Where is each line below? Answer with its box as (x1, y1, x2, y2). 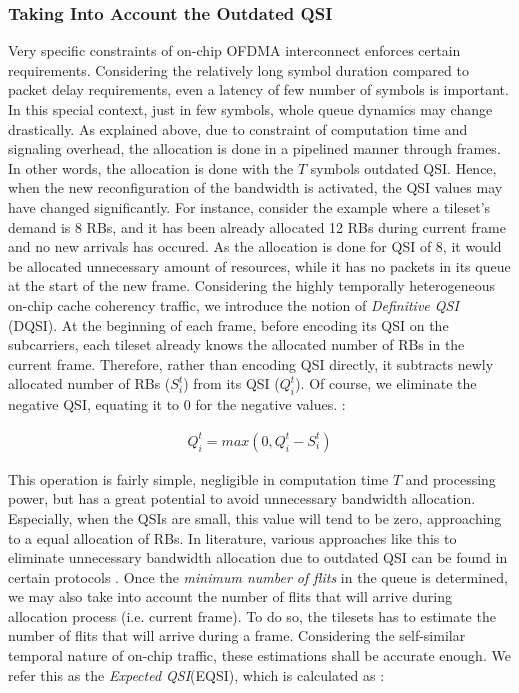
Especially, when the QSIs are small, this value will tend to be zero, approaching (8, 507, 502, 528)
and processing (405, 468, 496, 489)
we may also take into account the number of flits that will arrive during (8, 586, 453, 607)
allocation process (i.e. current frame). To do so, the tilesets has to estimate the (8, 605, 496, 626)
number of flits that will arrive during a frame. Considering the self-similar (8, 625, 466, 646)
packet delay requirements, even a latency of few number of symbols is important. (8, 79, 509, 100)
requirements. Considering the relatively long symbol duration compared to (8, 59, 469, 80)
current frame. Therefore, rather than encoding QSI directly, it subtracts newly (8, 353, 494, 374)
